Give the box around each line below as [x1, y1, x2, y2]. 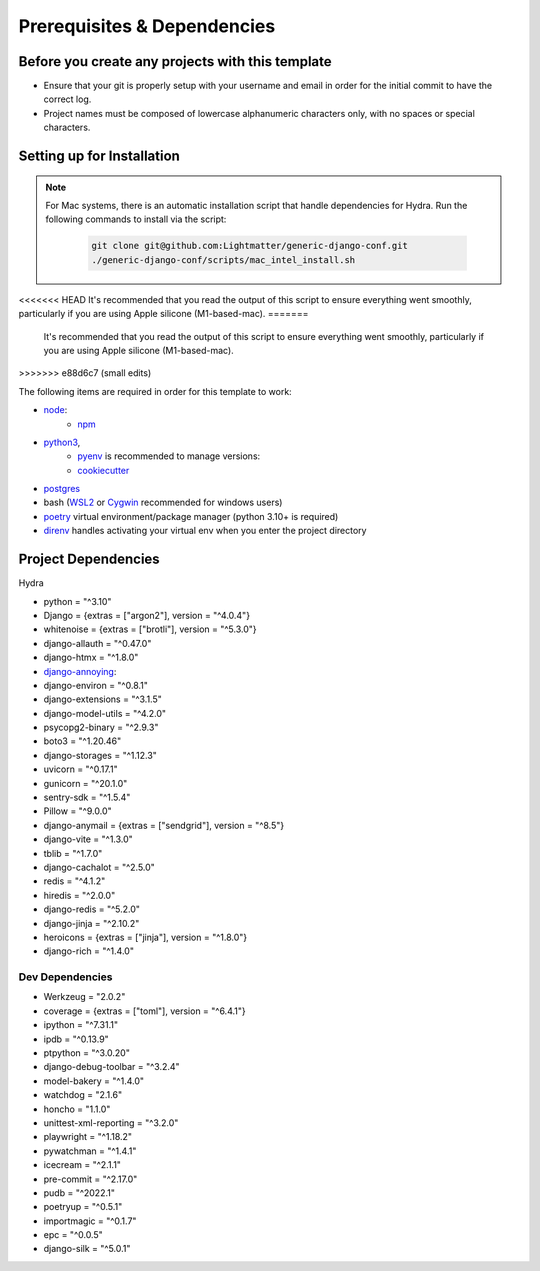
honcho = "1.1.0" [43, 1103, 111, 1115]
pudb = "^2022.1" [43, 1186, 115, 1199]
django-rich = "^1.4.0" [43, 945, 135, 957]
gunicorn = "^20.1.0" [43, 777, 128, 789]
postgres [43, 483, 80, 495]
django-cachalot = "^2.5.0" [43, 861, 155, 873]
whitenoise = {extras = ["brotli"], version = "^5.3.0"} [43, 623, 257, 635]
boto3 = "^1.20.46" [43, 735, 122, 747]
